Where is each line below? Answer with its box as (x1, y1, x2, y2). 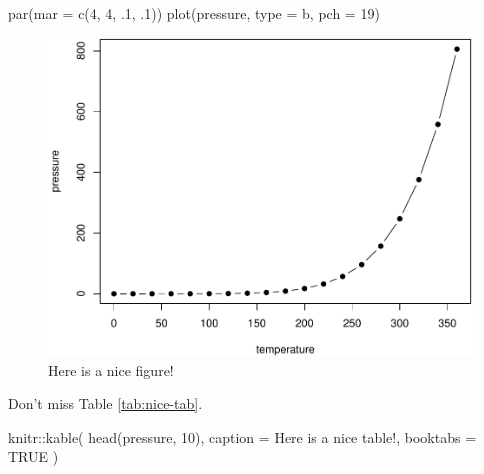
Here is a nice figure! (48, 359, 174, 380)
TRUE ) (8, 446, 59, 467)
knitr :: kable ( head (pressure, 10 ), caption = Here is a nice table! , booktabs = (8, 426, 477, 447)
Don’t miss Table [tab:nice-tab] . (8, 393, 203, 414)
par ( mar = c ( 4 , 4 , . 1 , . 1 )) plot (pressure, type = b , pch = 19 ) (8, 3, 380, 23)
